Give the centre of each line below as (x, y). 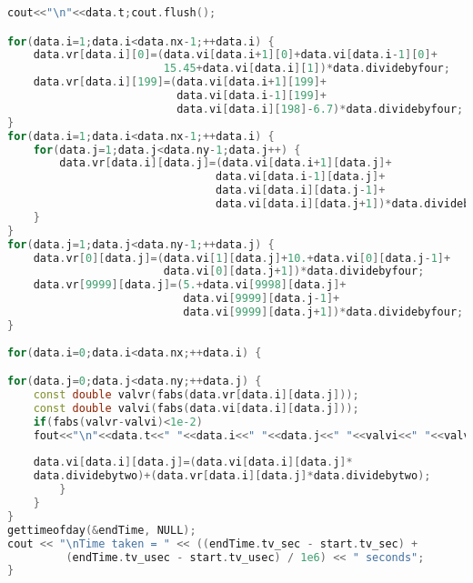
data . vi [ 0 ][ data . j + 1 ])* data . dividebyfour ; (294, 271)
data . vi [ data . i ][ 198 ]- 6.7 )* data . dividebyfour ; (320, 109)
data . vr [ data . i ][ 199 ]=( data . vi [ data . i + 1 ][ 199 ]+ (180, 82)
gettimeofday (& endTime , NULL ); (102, 530)
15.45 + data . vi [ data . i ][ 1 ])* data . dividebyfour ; (307, 69)
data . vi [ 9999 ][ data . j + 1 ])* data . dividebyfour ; (323, 312)
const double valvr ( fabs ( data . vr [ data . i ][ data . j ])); (196, 395)
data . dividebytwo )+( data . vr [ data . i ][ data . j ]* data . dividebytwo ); (232, 476)
